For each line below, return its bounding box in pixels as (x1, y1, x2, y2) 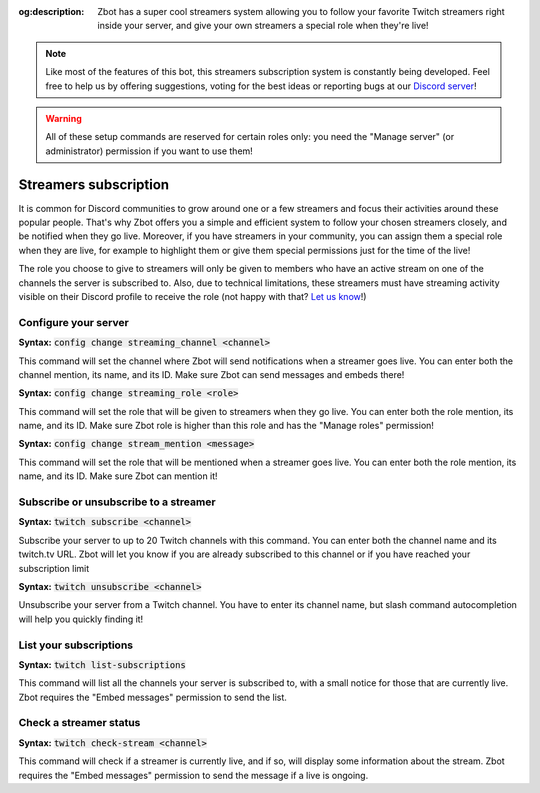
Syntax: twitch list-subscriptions (18, 658, 187, 670)
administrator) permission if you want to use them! (45, 145, 254, 157)
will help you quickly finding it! (18, 613, 144, 625)
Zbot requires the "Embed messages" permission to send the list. (18, 691, 287, 703)
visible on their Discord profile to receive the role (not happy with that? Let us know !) (18, 290, 367, 302)
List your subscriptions (18, 638, 134, 652)
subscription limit (18, 562, 90, 574)
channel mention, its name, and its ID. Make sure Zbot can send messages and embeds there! (18, 368, 405, 380)
